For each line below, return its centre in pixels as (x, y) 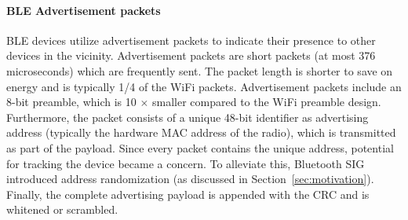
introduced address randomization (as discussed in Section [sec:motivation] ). (190, 179)
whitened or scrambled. (62, 209)
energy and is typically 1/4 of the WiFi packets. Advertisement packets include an (204, 86)
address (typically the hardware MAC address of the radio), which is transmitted (201, 132)
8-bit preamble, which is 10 (71, 102)
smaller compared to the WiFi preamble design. (267, 102)
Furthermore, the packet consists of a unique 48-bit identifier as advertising (188, 117)
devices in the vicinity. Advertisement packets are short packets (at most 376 (191, 55)
